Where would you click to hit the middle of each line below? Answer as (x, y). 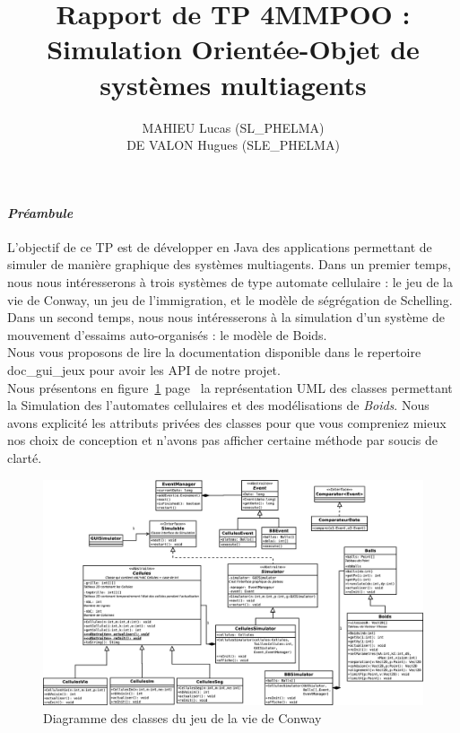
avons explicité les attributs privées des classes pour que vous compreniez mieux (227, 422)
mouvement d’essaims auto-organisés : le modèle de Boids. (167, 334)
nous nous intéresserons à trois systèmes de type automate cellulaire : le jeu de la (230, 282)
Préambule (40, 212)
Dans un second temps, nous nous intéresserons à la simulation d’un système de (226, 317)
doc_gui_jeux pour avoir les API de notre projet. (144, 370)
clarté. (25, 458)
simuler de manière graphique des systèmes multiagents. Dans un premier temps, (229, 264)
